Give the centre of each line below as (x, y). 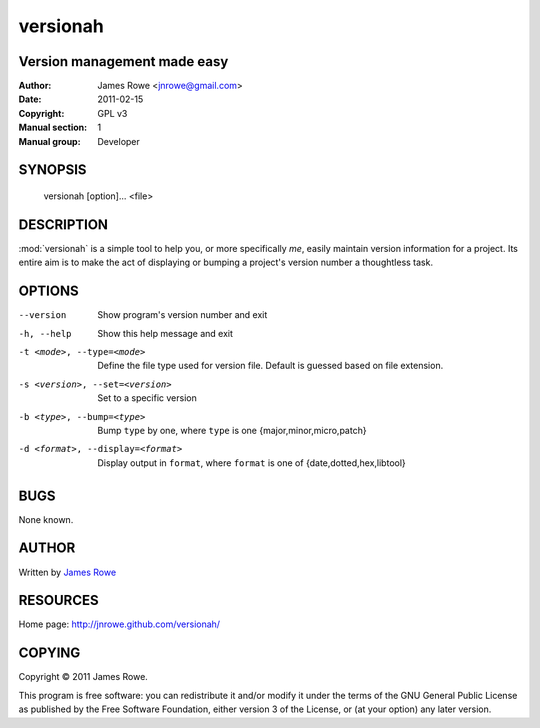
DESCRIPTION (63, 224)
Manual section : (53, 127)
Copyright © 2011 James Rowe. (83, 677)
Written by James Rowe (67, 572)
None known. (46, 519)
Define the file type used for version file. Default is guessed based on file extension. (270, 366)
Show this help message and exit (165, 333)
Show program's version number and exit (182, 315)
